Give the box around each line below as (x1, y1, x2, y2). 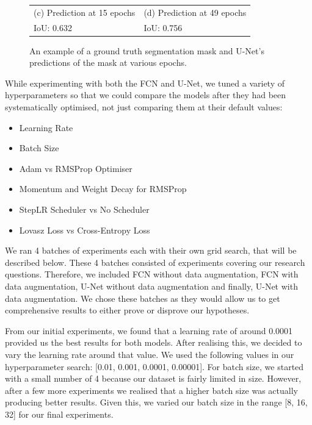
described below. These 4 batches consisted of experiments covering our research (5, 255, 305, 268)
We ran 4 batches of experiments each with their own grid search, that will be (5, 244, 297, 257)
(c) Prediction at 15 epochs (34, 5, 136, 18)
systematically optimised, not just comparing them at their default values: (5, 101, 283, 113)
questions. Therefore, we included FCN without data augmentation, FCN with (5, 268, 299, 280)
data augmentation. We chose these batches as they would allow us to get (5, 291, 280, 304)
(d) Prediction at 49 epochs (143, 5, 247, 18)
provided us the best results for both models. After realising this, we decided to (5, 336, 302, 349)
